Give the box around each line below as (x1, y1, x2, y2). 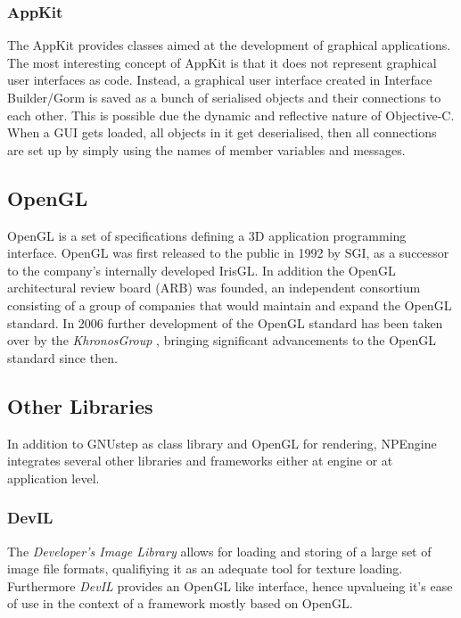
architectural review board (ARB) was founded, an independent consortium (7, 278, 421, 297)
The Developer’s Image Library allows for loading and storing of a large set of (7, 541, 432, 560)
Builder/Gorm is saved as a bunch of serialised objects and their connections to (7, 88, 441, 106)
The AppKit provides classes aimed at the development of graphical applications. (7, 36, 451, 54)
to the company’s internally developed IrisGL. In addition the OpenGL (7, 260, 396, 279)
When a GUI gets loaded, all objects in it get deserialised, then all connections (7, 123, 437, 142)
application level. (7, 468, 100, 487)
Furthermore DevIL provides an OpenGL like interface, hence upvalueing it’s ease (7, 576, 453, 595)
